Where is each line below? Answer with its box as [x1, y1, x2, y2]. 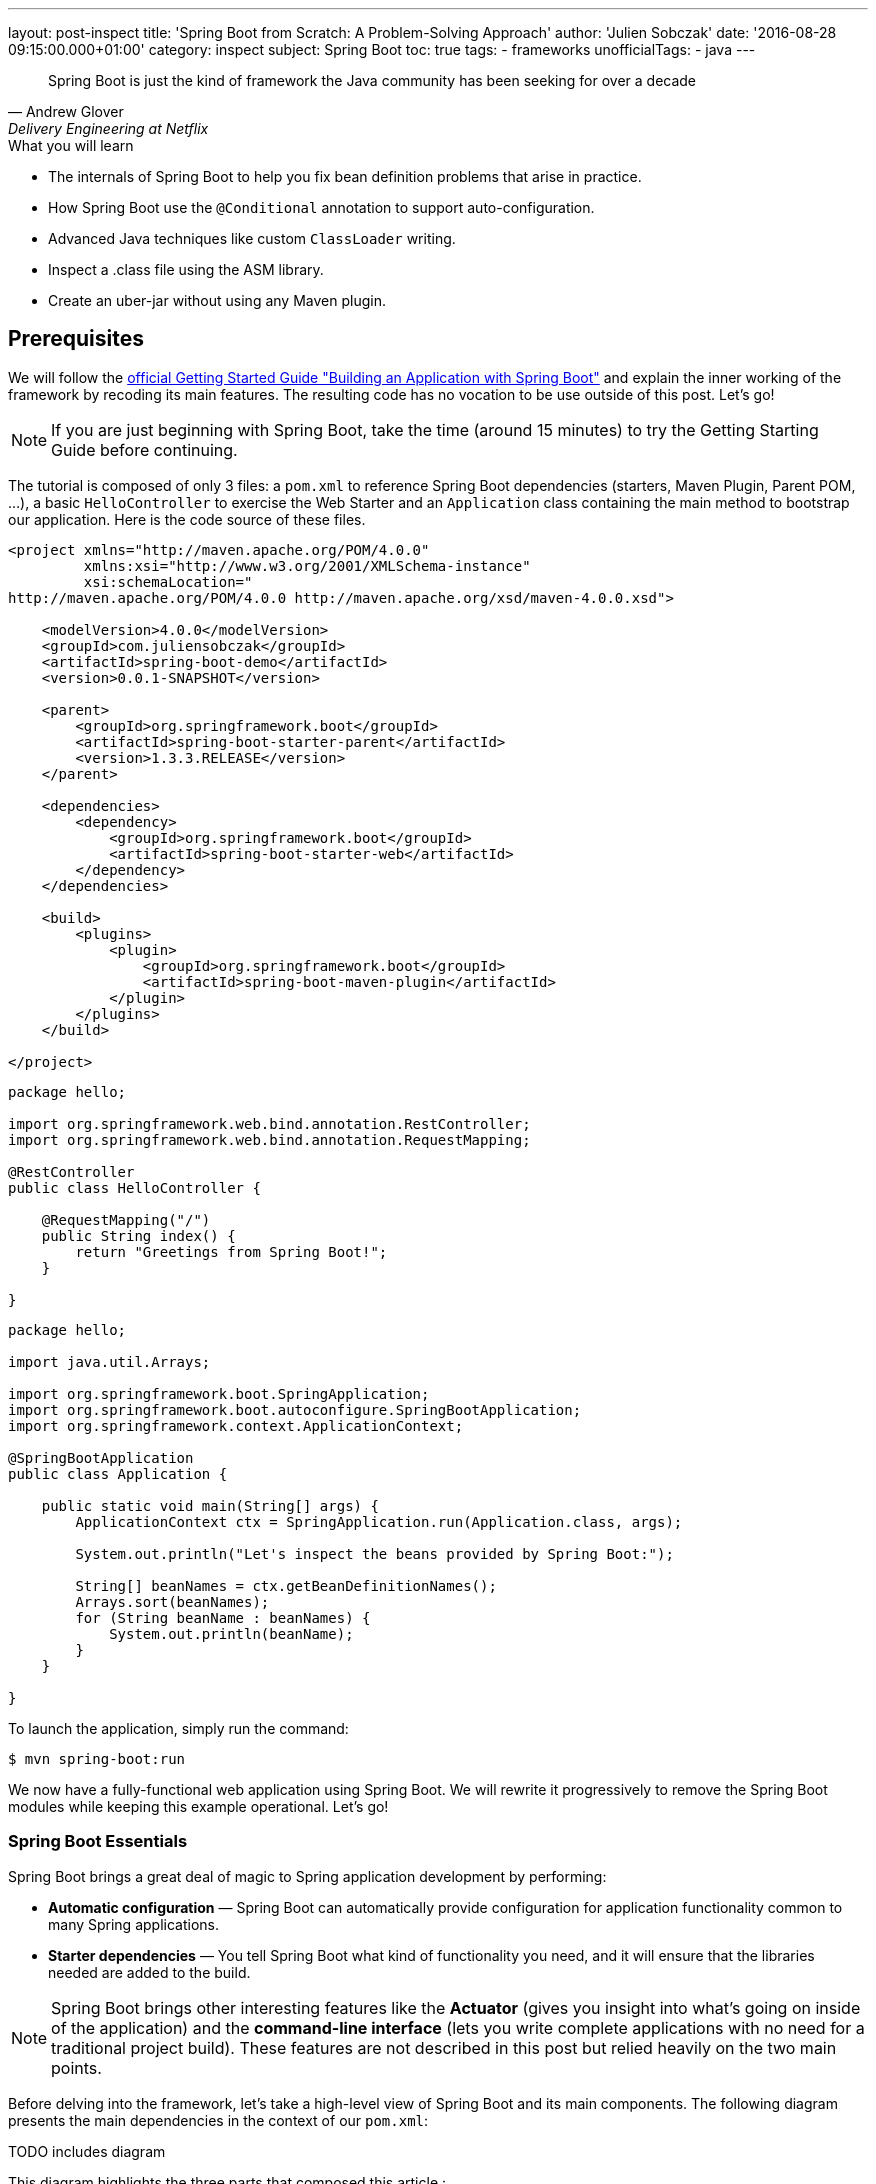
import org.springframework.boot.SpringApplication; [8, 1385, 430, 1402]
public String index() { [41, 1227, 236, 1244]
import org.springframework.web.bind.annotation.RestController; [8, 1115, 531, 1132]
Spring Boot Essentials [8, 1831, 188, 1852]
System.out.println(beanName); [109, 1625, 354, 1642]
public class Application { [8, 1465, 228, 1482]
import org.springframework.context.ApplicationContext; [8, 1417, 464, 1434]
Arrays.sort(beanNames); [75, 1593, 270, 1610]
